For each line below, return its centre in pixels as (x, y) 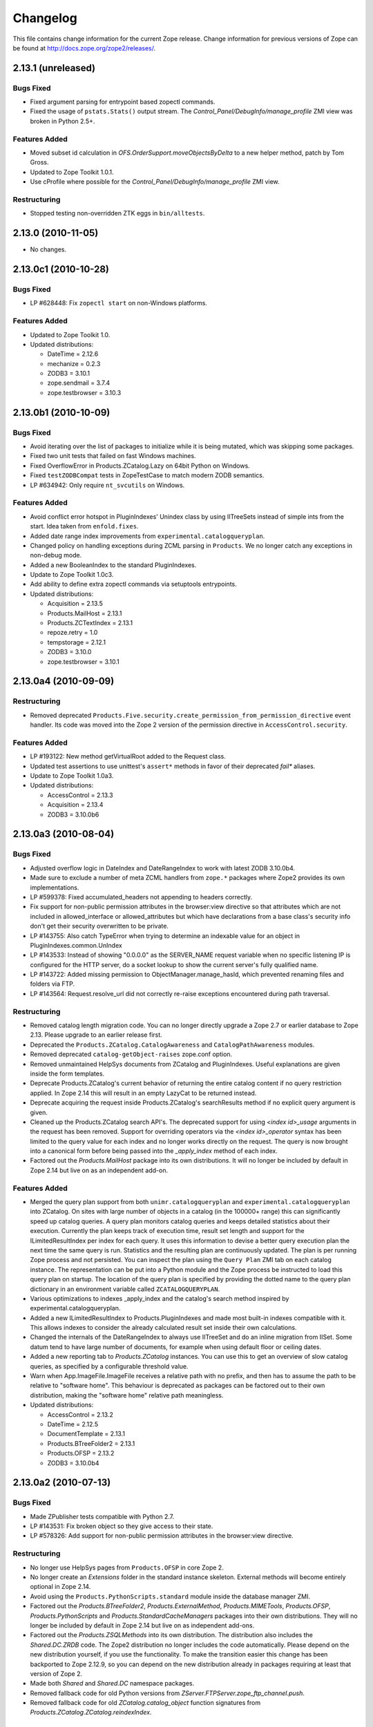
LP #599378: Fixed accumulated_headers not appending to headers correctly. (141, 897)
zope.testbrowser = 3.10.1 (84, 661)
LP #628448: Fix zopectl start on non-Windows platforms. (118, 303)
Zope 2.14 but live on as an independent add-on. (99, 1170)
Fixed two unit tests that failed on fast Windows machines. (113, 456)
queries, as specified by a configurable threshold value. (109, 1366)
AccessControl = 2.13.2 (80, 1414)
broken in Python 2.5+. (63, 121)
